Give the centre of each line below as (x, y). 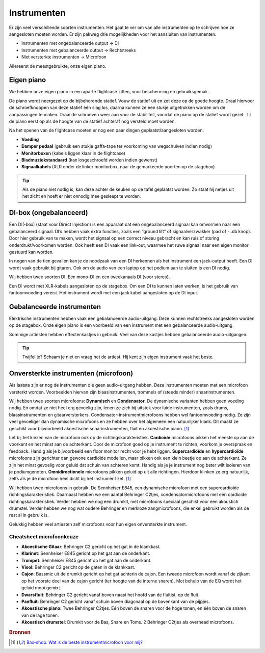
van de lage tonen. (40, 615)
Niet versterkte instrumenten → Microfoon (64, 57)
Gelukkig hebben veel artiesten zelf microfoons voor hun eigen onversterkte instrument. (98, 524)
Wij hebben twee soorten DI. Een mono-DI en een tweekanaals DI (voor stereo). (90, 277)
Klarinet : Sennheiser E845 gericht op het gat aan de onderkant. (86, 553)
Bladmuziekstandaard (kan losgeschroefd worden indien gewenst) (89, 160)
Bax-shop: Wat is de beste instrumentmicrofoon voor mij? (84, 642)
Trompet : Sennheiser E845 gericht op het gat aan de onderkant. (86, 560)
